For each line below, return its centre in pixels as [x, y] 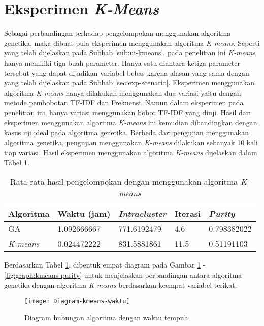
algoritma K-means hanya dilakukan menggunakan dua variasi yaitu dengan [123, 92]
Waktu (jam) [84, 214]
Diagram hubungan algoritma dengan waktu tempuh [106, 317]
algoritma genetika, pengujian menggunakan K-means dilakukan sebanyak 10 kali [131, 142]
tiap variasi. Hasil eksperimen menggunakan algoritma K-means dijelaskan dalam [131, 152]
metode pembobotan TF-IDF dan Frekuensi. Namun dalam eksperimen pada [124, 102]
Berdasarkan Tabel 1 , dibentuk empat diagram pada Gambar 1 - [105, 265]
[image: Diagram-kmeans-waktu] [77, 301]
